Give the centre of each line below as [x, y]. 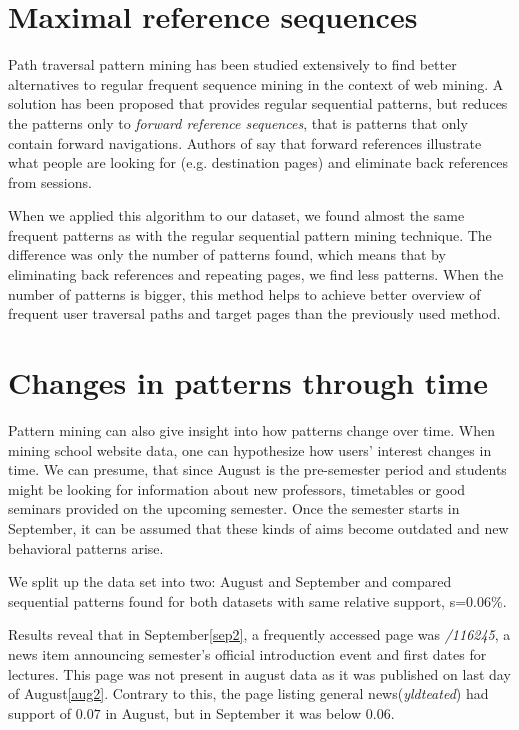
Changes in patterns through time [248, 382]
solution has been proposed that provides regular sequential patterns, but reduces [258, 103]
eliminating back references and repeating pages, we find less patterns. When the [256, 274]
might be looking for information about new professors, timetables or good [237, 488]
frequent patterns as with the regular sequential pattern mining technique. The [250, 234]
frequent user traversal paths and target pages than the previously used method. [254, 313]
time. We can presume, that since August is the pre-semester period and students [257, 469]
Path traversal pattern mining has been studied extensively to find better [232, 64]
